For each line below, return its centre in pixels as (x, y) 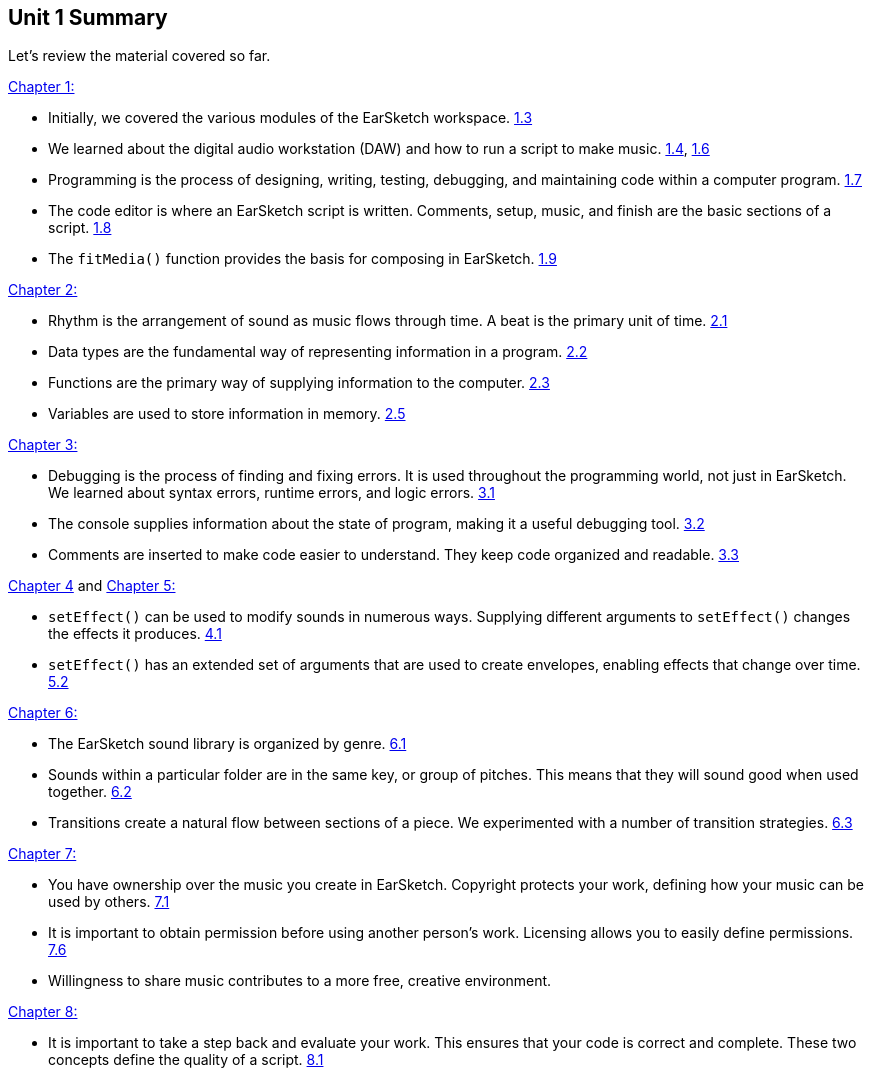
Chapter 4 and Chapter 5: (92, 586)
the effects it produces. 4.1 (135, 634)
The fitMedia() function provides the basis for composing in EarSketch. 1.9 (302, 259)
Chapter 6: (43, 713)
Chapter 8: (43, 1012)
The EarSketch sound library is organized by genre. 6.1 (227, 744)
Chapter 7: (42, 854)
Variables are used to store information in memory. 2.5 (227, 414)
